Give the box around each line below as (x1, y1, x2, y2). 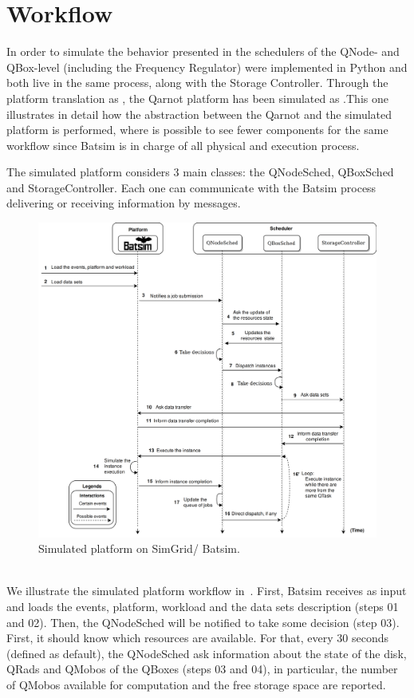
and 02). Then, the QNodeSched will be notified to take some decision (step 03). (6, 613, 400, 630)
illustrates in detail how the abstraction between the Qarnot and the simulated (6, 105, 392, 122)
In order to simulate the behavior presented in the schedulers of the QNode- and (6, 43, 400, 60)
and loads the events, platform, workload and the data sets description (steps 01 (6, 598, 399, 615)
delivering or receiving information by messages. (6, 195, 241, 211)
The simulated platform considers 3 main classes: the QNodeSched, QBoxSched (6, 164, 394, 180)
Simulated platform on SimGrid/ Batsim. (38, 540, 240, 557)
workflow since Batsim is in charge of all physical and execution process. (6, 136, 360, 153)
